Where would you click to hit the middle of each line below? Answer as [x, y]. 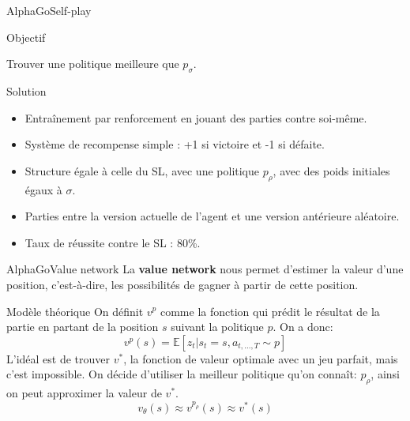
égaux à [43, 189]
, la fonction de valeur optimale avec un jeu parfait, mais [261, 358]
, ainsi [385, 374]
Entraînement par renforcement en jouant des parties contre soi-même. [196, 117]
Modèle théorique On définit [75, 311]
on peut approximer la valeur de [84, 393]
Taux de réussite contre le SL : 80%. [113, 242]
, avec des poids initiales [331, 170]
